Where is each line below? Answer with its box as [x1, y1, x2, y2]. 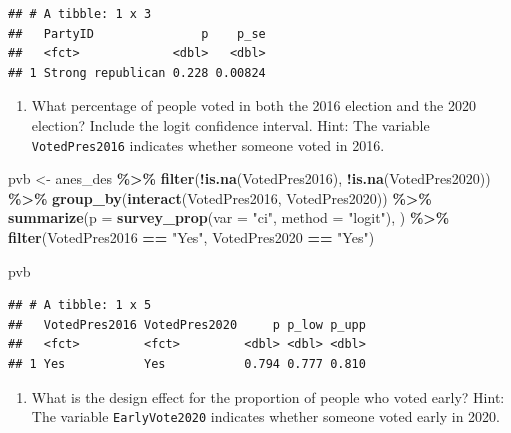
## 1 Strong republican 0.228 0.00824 [8, 65, 266, 80]
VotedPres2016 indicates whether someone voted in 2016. [31, 134, 385, 155]
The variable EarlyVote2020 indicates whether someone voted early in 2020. [31, 406, 501, 427]
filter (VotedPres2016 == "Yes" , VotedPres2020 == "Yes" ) [8, 227, 375, 247]
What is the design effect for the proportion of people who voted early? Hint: [31, 386, 505, 407]
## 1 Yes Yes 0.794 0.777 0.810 [8, 356, 366, 371]
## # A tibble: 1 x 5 [8, 298, 152, 313]
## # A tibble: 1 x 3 [8, 7, 152, 21]
